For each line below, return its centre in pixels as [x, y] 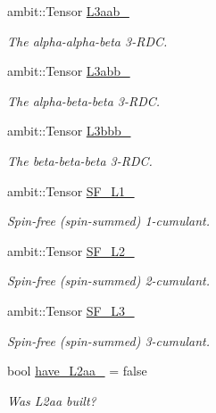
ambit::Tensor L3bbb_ [69, 131]
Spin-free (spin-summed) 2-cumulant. [109, 281]
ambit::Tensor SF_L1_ [71, 190]
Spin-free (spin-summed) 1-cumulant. [109, 221]
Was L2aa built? [52, 400]
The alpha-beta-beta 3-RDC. [84, 100]
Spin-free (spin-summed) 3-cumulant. [109, 340]
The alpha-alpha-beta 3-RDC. [87, 41]
